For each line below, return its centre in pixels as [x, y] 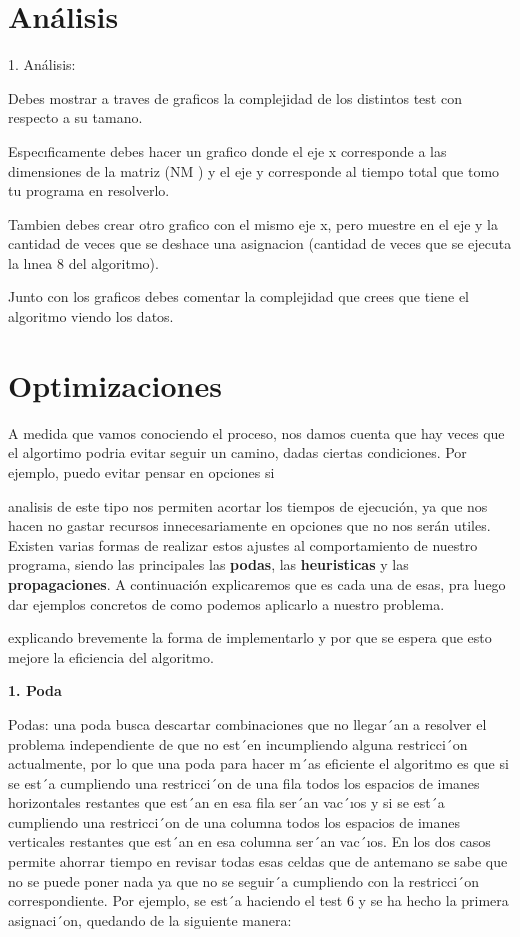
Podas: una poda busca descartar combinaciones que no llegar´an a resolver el [247, 723]
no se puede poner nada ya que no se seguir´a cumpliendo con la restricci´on [244, 880]
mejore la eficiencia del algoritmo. [111, 656]
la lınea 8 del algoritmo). [83, 262]
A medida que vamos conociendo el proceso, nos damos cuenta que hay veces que [256, 432]
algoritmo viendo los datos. [91, 316]
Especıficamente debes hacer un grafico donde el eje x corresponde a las [227, 150]
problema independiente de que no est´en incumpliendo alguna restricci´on [238, 743]
